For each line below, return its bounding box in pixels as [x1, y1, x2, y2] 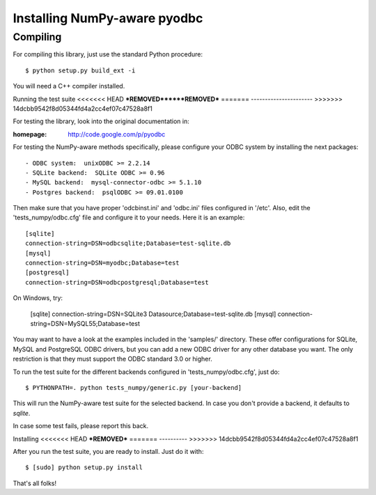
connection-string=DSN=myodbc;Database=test [25, 259, 180, 267]
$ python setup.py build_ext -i [25, 66, 136, 74]
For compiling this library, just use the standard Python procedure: [13, 50, 203, 58]
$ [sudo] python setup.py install [25, 464, 143, 471]
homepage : [13, 129, 47, 139]
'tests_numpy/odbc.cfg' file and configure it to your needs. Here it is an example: [13, 213, 245, 222]
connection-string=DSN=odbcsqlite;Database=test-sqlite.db [25, 239, 231, 247]
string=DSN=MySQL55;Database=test [30, 319, 141, 327]
